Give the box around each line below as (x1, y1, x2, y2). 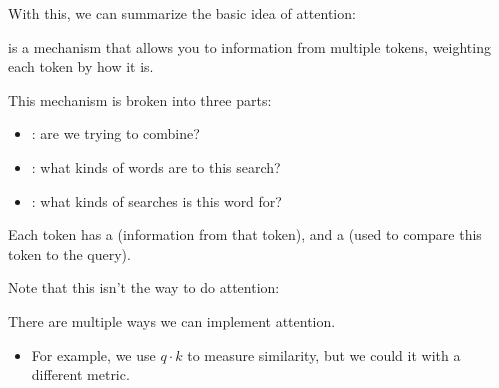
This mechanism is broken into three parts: (8, 89, 272, 110)
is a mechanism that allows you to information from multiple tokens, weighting (8, 36, 491, 57)
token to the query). (8, 243, 131, 264)
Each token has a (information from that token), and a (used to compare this (8, 224, 482, 245)
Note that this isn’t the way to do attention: (8, 277, 280, 298)
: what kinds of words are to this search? (31, 156, 281, 177)
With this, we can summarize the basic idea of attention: (8, 3, 356, 23)
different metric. (31, 364, 130, 385)
